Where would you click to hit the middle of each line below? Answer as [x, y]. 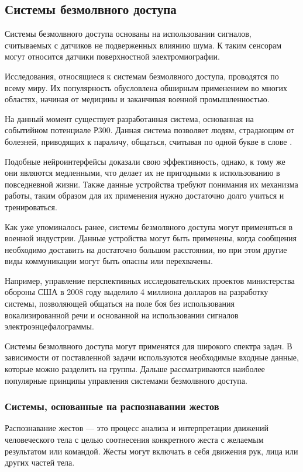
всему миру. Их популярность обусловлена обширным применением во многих [146, 87]
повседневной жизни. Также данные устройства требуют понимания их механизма [151, 184]
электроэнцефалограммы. [49, 326]
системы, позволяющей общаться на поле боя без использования [120, 303]
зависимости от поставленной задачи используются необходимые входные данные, [152, 357]
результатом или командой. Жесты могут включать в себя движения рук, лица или [151, 451]
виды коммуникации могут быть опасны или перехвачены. [109, 261]
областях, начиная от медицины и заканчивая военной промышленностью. [137, 99]
